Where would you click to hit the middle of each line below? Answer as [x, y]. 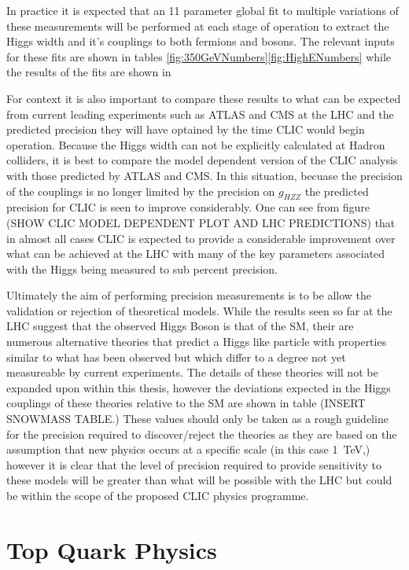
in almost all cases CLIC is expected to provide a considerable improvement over [201, 238]
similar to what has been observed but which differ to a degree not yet [176, 357]
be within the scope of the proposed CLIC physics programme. [158, 496]
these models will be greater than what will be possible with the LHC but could [199, 480]
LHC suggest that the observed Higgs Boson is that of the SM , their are [180, 326]
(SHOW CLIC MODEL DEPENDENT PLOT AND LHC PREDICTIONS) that [201, 222]
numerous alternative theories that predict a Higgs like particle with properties [197, 342]
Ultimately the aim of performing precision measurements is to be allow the [189, 295]
